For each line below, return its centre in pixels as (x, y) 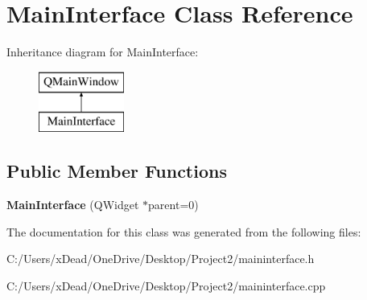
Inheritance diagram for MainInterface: (103, 52)
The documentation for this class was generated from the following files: (184, 231)
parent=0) (173, 205)
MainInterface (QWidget (73, 205)
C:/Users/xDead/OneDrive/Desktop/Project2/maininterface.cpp (166, 285)
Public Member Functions (117, 171)
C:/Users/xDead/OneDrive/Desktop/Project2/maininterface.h (161, 259)
